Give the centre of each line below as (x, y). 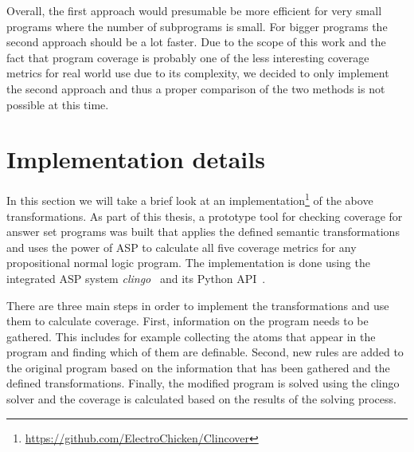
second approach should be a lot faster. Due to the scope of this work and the (196, 42)
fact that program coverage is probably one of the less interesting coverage (188, 57)
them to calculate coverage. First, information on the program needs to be (187, 321)
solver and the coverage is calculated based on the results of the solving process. (201, 399)
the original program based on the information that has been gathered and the (198, 367)
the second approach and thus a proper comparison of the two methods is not (196, 88)
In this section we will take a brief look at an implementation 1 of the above (190, 199)
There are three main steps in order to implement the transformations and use (198, 305)
